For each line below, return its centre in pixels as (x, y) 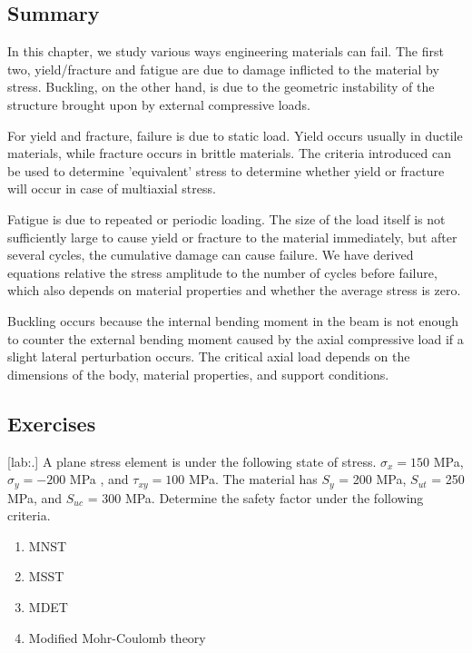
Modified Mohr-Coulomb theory (117, 637)
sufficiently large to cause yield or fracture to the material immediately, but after (232, 237)
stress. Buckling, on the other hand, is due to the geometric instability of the (221, 87)
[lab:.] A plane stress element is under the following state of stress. (192, 461)
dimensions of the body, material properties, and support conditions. (198, 374)
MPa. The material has (253, 479)
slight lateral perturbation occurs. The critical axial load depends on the (209, 356)
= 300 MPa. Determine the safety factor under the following (256, 497)
